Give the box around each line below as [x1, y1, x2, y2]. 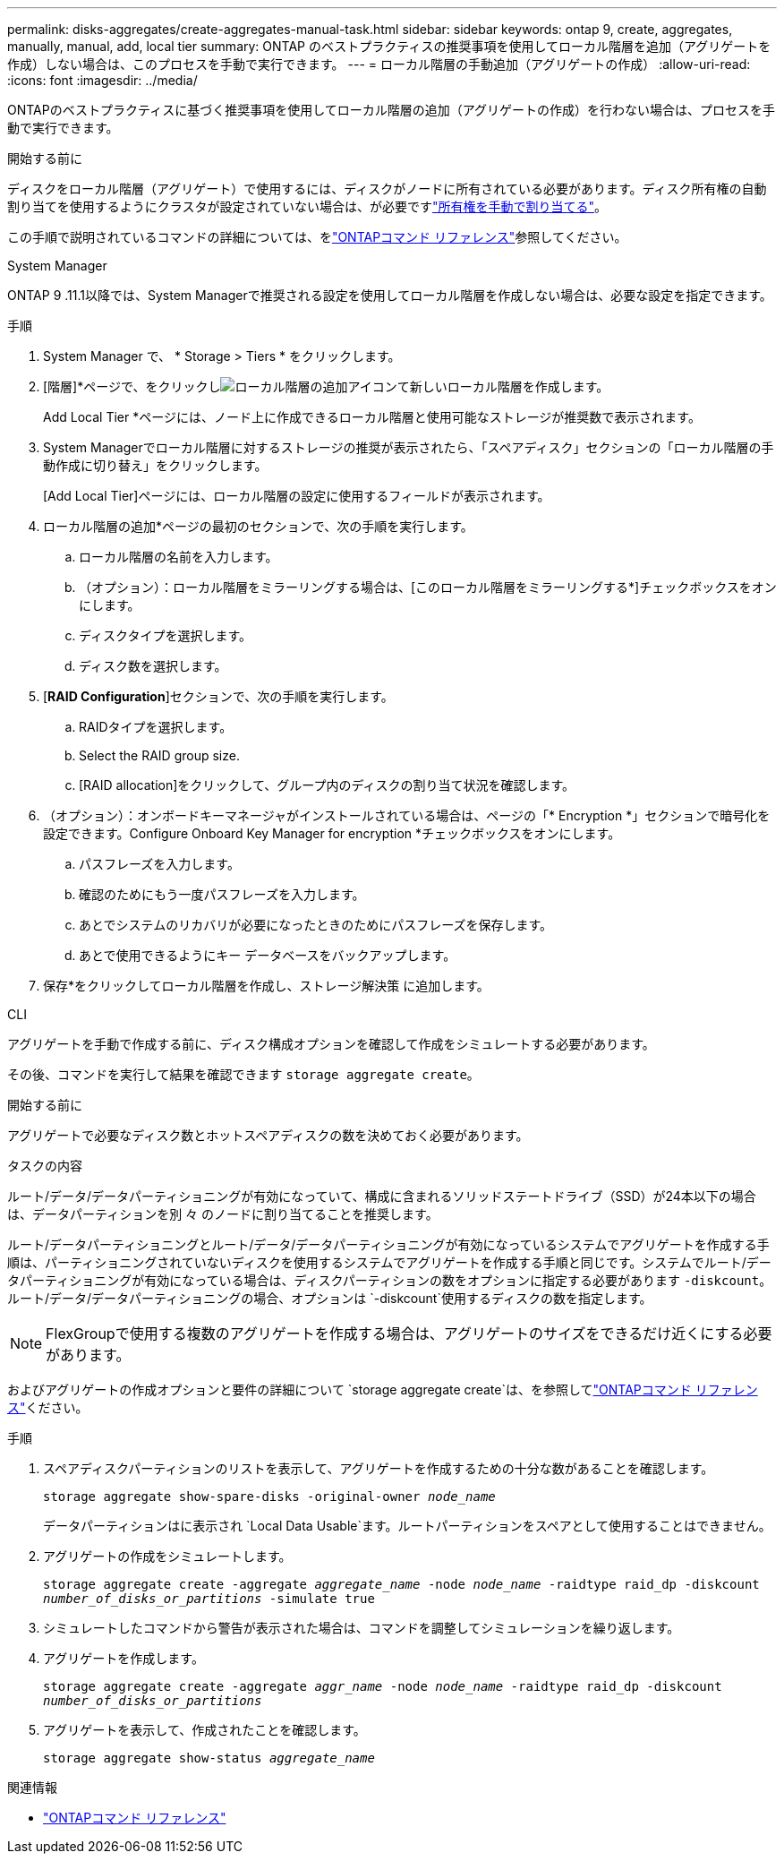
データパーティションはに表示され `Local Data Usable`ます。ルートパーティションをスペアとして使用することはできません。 [43, 1518, 771, 1533]
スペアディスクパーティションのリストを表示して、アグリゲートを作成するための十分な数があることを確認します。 [43, 1461, 714, 1476]
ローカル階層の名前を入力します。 [79, 549, 278, 564]
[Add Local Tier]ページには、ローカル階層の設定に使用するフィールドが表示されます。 [43, 488, 550, 503]
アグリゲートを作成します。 [43, 1651, 204, 1666]
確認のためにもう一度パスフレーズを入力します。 [79, 887, 365, 902]
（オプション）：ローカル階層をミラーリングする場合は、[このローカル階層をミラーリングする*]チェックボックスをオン [79, 579, 777, 595]
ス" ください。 [7, 1400, 89, 1415]
